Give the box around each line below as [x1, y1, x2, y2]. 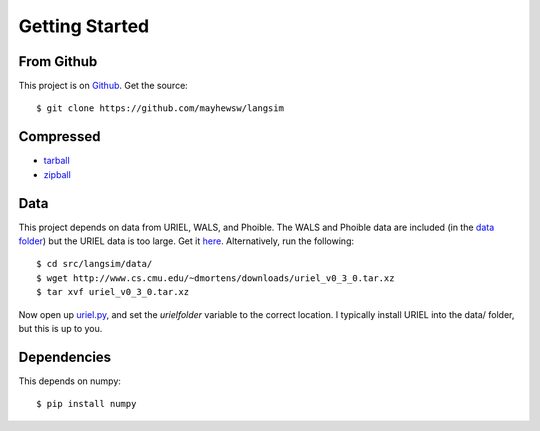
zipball [43, 168, 72, 180]
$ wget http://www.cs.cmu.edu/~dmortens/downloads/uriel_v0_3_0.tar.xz [36, 272, 395, 284]
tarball [43, 155, 70, 167]
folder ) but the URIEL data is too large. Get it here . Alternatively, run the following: [18, 235, 355, 247]
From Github [18, 53, 98, 70]
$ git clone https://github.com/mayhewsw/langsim [36, 103, 285, 114]
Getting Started [18, 15, 150, 37]
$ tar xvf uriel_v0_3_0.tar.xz [36, 286, 190, 298]
